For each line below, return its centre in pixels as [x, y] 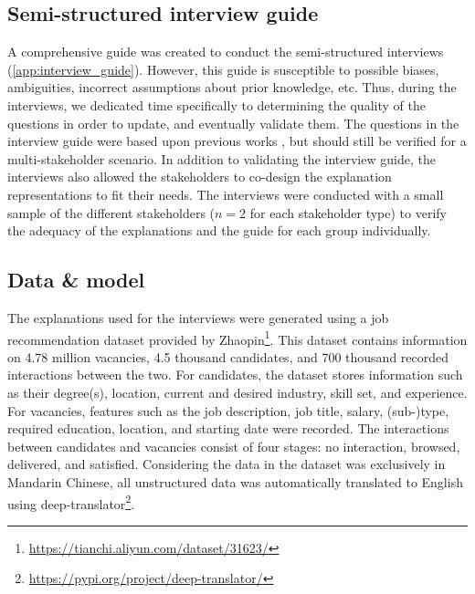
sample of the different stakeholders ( [111, 212]
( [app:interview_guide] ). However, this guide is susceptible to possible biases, [223, 69]
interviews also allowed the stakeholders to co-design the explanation [200, 177]
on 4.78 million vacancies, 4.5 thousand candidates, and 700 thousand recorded [228, 356]
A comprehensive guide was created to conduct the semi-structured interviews [226, 52]
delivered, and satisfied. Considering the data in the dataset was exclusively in [227, 464]
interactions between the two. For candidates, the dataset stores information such [235, 375]
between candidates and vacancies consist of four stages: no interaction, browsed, [234, 446]
